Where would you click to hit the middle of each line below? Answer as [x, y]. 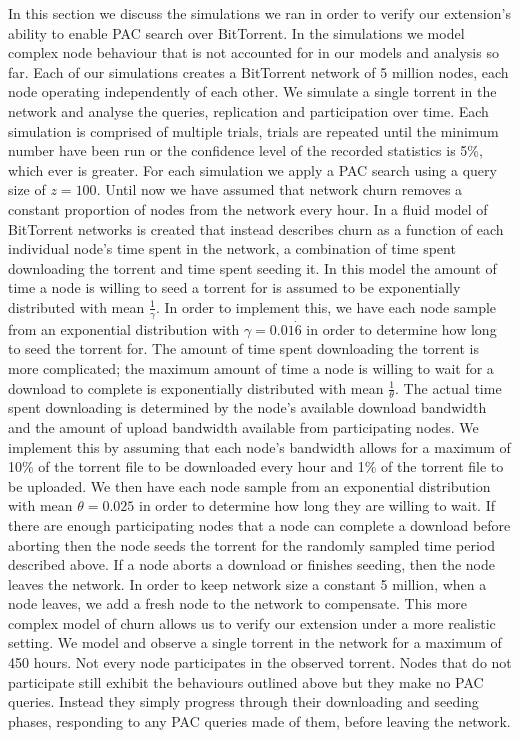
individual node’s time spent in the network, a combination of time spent [232, 248]
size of [27, 189]
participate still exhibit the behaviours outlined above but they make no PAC [246, 681]
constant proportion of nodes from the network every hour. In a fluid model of [248, 208]
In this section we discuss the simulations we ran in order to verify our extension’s [259, 13]
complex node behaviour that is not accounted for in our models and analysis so [253, 52]
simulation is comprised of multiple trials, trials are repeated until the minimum [253, 130]
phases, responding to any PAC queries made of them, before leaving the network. [259, 720]
